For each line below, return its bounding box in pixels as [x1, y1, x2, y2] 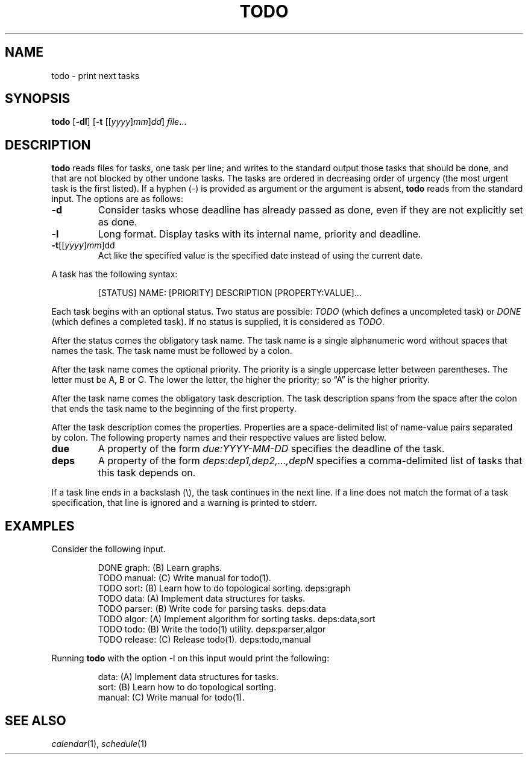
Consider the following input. [51, 544, 166, 555]
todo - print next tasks [51, 70, 140, 81]
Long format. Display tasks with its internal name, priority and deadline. [98, 228, 421, 241]
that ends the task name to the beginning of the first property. [51, 403, 297, 414]
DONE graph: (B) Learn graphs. [98, 562, 222, 573]
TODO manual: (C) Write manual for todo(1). [98, 573, 271, 584]
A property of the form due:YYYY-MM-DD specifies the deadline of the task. [98, 442, 445, 455]
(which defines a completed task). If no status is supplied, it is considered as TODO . [51, 317, 385, 327]
